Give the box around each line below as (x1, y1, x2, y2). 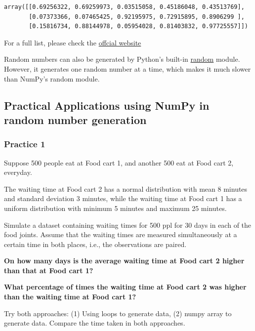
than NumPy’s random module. (4, 73, 100, 83)
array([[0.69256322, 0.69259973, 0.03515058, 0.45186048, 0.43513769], (4, 3, 245, 10)
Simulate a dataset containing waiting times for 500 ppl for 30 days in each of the (4, 219, 252, 230)
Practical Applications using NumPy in (4, 97, 210, 113)
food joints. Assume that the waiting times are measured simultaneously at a (4, 229, 237, 240)
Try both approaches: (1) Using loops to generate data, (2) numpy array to (4, 308, 232, 318)
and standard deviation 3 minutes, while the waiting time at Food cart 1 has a (4, 193, 242, 204)
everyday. (4, 167, 32, 177)
